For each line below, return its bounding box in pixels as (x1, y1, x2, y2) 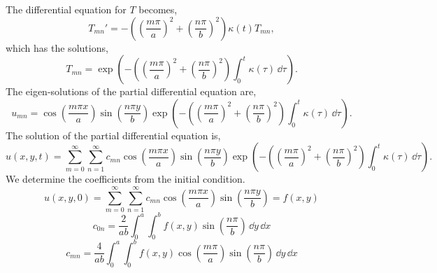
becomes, (138, 2, 178, 16)
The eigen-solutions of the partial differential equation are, (6, 84, 257, 99)
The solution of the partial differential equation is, (6, 127, 221, 142)
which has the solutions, (6, 40, 108, 55)
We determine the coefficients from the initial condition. (6, 171, 245, 186)
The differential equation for (6, 2, 127, 16)
